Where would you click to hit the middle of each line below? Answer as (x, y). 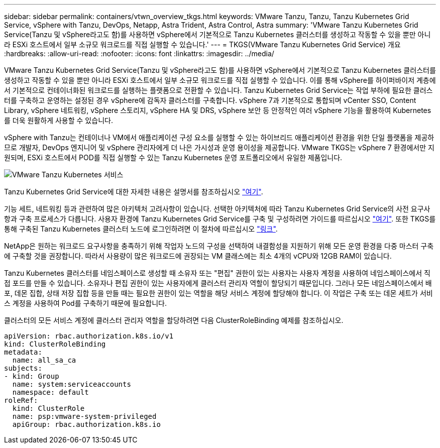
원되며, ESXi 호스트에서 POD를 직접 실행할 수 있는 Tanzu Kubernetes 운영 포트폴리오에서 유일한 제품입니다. (173, 157)
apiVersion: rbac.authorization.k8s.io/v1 (89, 336)
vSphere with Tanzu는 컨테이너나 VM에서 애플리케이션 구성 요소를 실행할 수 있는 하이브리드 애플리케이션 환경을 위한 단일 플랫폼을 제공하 (219, 137)
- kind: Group (32, 376)
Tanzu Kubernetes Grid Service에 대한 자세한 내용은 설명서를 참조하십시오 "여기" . (134, 192)
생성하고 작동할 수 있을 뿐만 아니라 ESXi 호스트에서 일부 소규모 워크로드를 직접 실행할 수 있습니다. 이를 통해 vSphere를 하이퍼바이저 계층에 (220, 80)
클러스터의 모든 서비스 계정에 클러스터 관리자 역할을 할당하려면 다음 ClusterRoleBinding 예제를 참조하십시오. (174, 320)
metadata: (23, 352)
